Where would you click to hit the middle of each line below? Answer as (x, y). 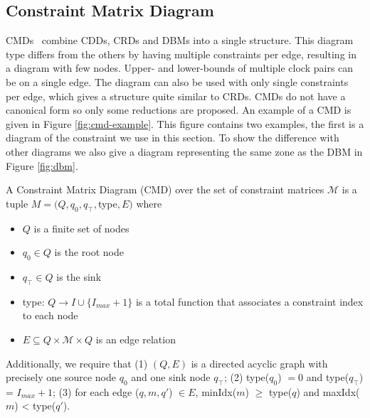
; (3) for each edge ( (96, 391)
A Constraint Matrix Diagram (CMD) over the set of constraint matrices (165, 189)
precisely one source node (61, 377)
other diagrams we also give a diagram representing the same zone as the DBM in (184, 151)
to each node (50, 315)
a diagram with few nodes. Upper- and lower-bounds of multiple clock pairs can (180, 68)
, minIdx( (216, 391)
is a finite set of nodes (81, 228)
